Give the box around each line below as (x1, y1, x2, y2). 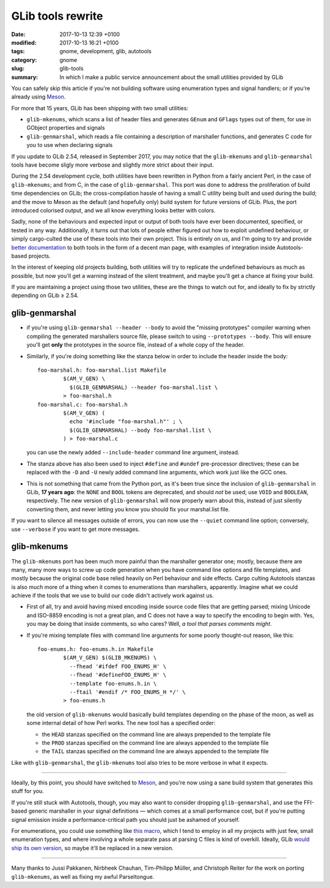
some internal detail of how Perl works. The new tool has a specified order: (26, 720, 216, 727)
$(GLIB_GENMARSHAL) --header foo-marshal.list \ (69, 383, 218, 391)
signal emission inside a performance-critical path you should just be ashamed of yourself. (11, 816, 240, 823)
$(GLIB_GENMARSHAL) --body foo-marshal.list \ (69, 426, 212, 434)
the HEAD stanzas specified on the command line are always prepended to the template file (42, 731, 271, 738)
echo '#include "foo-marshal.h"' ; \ (69, 418, 183, 425)
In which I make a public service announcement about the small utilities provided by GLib (59, 73, 284, 81)
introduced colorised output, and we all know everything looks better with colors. (11, 206, 216, 214)
